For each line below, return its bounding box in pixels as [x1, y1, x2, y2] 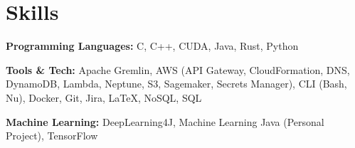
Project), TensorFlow [6, 128, 98, 143]
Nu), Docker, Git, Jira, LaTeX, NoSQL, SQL [6, 90, 202, 105]
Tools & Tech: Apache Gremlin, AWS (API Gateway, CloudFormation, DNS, [6, 62, 350, 77]
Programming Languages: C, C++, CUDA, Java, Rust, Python [6, 38, 299, 53]
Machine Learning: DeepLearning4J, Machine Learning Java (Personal [6, 114, 324, 129]
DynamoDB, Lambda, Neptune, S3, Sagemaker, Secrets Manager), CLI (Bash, [6, 76, 347, 91]
